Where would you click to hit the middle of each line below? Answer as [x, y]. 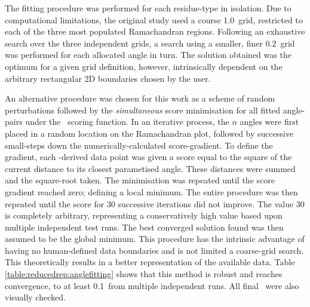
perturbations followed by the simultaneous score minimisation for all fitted [143, 110]
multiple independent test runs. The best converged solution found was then [144, 227]
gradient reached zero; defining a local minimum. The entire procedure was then [151, 191]
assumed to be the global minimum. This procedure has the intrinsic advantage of [155, 239]
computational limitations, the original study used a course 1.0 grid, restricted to [154, 19]
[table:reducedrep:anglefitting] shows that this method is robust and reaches [144, 274]
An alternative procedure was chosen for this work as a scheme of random [140, 98]
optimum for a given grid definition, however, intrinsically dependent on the [144, 66]
